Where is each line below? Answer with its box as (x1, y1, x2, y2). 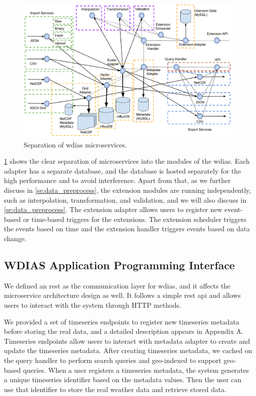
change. (4, 233, 27, 243)
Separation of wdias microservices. (24, 139, 127, 149)
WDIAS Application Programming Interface (4, 257, 235, 272)
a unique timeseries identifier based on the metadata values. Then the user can (4, 374, 242, 385)
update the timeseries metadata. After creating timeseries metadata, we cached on (4, 345, 252, 356)
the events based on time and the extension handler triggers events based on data (4, 223, 250, 234)
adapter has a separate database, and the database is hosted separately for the (4, 165, 241, 176)
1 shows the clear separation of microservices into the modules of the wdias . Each (4, 156, 250, 166)
